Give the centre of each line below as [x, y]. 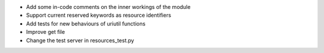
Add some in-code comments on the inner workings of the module [108, 7]
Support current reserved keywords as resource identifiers [99, 15]
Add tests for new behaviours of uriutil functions [86, 23]
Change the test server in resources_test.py [80, 40]
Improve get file [46, 32]
